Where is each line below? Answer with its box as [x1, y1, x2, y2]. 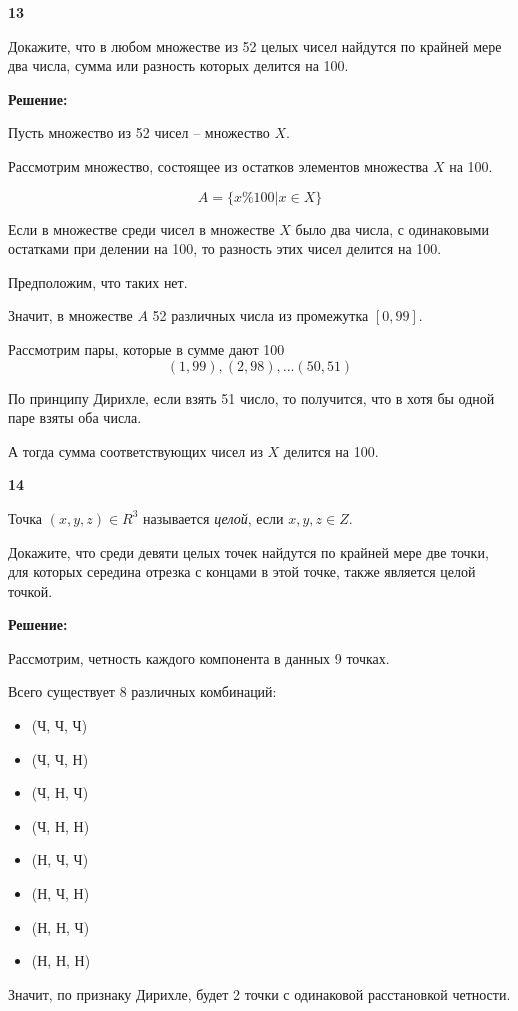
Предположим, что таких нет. [8, 271, 188, 292]
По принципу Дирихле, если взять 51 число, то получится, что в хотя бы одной [8, 387, 495, 408]
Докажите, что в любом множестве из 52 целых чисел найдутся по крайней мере [8, 35, 502, 56]
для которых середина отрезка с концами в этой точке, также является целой [8, 561, 476, 582]
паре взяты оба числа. [8, 407, 142, 428]
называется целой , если [143, 507, 284, 528]
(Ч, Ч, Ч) [31, 715, 88, 736]
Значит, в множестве [8, 305, 133, 326]
